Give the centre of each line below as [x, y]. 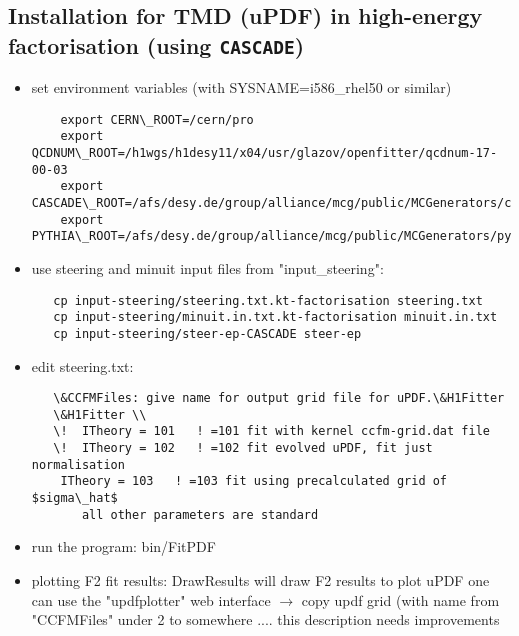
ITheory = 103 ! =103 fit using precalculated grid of [254, 481]
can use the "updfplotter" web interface [151, 599]
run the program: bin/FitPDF [123, 546]
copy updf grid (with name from [400, 599]
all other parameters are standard [200, 514]
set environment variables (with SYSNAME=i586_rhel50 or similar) [241, 87]
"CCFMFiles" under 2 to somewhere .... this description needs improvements [265, 619]
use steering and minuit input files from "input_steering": [207, 268]
